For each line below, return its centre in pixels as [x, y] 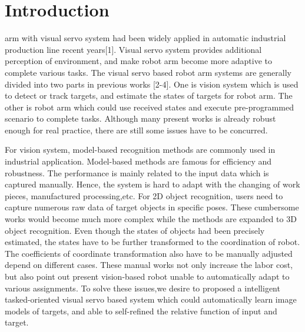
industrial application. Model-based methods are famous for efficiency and [138, 161]
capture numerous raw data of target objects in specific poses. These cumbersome [152, 207]
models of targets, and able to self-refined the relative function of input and [141, 311]
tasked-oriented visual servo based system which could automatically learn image [151, 299]
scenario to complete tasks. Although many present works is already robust [140, 118]
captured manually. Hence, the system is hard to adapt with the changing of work [152, 184]
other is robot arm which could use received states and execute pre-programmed [149, 107]
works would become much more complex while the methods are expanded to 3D [151, 219]
